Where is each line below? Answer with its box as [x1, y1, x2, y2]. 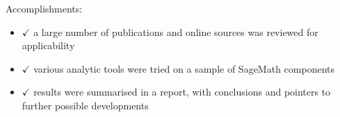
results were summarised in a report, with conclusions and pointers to [33, 84, 331, 99]
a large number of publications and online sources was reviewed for [33, 24, 318, 39]
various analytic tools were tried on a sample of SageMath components [33, 61, 334, 75]
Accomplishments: [6, 1, 83, 15]
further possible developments [22, 98, 149, 112]
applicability [22, 38, 75, 53]
